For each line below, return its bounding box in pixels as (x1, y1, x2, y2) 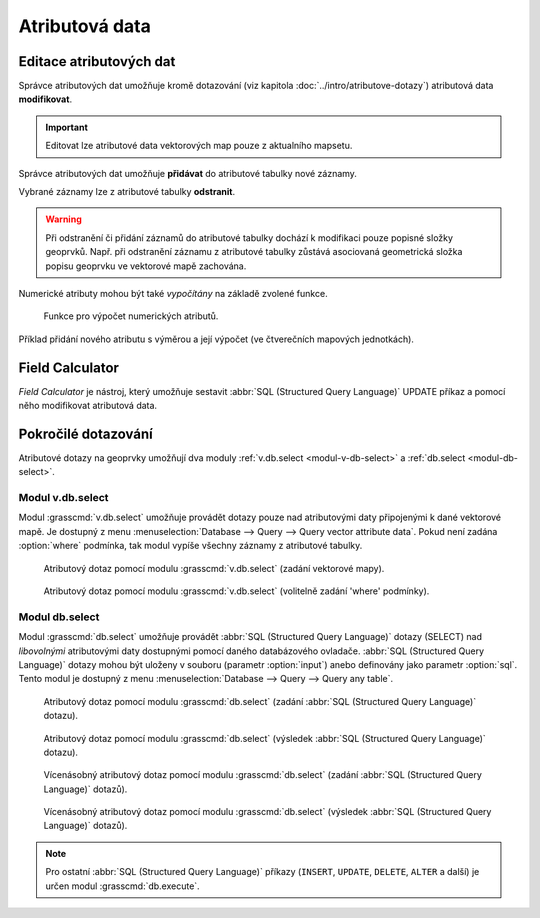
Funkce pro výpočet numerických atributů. (43, 310, 219, 322)
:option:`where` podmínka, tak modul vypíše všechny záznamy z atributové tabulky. (18, 540, 363, 552)
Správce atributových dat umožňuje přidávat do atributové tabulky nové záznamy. (18, 167, 357, 179)
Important (45, 121, 89, 133)
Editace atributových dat (18, 53, 176, 70)
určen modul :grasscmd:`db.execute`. (45, 880, 200, 892)
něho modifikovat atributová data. (18, 400, 158, 412)
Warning (45, 213, 82, 225)
